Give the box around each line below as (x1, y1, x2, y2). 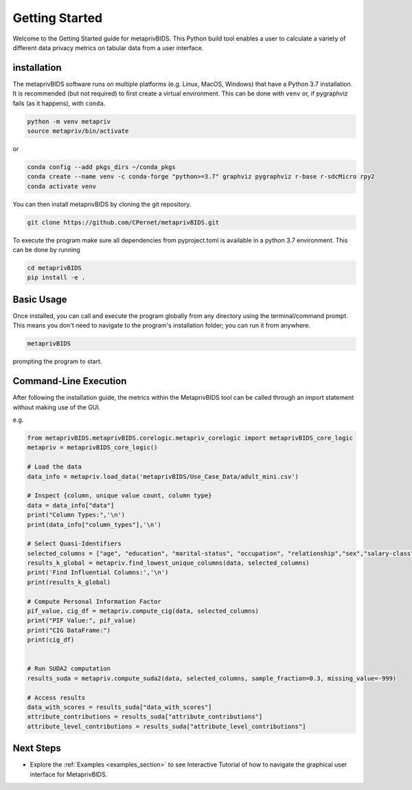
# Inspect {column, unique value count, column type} (27, 492, 212, 499)
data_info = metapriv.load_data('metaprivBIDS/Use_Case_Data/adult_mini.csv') (27, 473, 299, 480)
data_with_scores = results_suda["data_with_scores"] (27, 703, 212, 711)
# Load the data (27, 463, 82, 471)
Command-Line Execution (12, 375, 127, 387)
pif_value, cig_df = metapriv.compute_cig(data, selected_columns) (27, 607, 260, 615)
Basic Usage (12, 293, 67, 305)
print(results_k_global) (27, 578, 111, 586)
